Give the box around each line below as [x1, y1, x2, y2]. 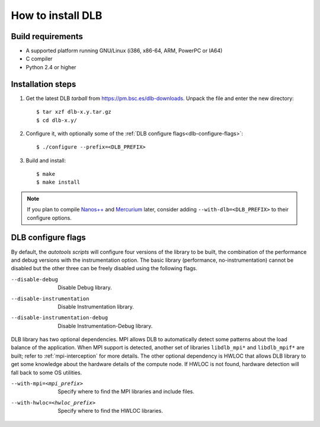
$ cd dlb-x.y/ [36, 117, 77, 124]
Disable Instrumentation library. [57, 303, 135, 310]
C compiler [25, 55, 53, 62]
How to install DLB [11, 9, 103, 22]
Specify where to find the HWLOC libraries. [57, 407, 163, 415]
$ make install [36, 179, 81, 186]
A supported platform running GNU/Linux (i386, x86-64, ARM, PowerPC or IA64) [25, 47, 223, 54]
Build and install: [25, 157, 66, 164]
